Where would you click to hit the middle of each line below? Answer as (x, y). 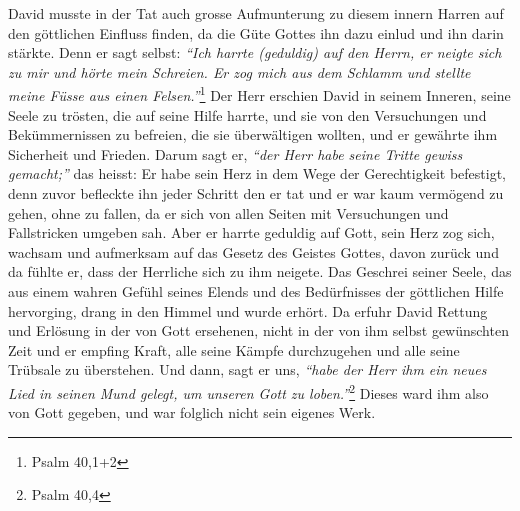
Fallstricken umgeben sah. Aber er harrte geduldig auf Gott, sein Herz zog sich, (251, 232)
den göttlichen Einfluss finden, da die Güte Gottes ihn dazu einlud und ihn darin (256, 32)
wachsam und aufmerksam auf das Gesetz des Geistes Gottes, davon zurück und (253, 251)
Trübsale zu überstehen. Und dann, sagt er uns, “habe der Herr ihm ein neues (247, 369)
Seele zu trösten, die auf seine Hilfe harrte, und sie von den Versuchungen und (247, 114)
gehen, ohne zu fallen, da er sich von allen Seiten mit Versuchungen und (228, 212)
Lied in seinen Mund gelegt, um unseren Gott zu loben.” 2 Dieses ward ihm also (248, 391)
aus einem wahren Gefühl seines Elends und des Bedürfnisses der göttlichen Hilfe (256, 290)
